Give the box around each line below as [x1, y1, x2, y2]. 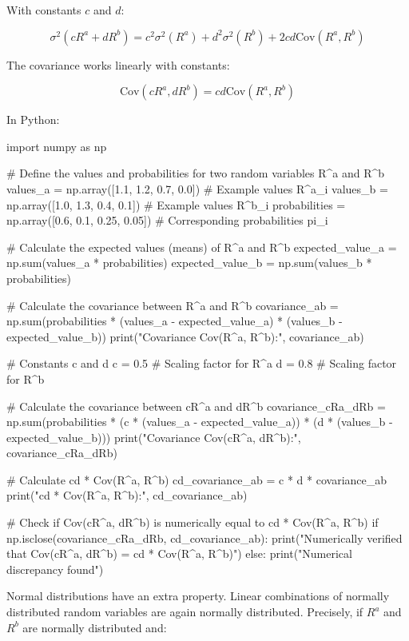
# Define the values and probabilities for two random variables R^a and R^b [6, 165, 385, 181]
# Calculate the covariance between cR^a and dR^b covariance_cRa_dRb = [6, 397, 386, 414]
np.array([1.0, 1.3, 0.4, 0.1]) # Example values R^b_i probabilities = [6, 196, 346, 213]
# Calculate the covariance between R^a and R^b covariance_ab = [6, 297, 339, 313]
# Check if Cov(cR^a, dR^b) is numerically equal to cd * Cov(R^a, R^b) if [6, 514, 379, 531]
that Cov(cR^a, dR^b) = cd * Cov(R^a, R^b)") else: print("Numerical [6, 545, 352, 562]
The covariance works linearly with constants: [6, 56, 230, 73]
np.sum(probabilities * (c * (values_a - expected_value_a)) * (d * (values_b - [6, 413, 393, 430]
